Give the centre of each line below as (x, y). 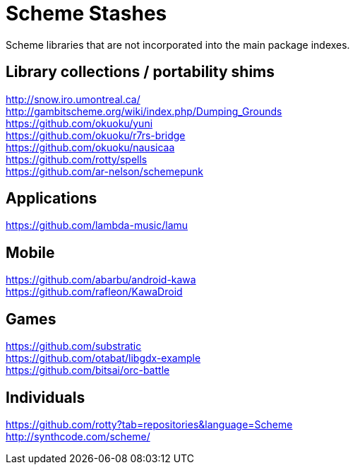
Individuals (46, 397)
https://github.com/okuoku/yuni (79, 123)
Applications (52, 199)
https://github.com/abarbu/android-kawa (101, 280)
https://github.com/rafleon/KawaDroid (94, 292)
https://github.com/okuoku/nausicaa (90, 147)
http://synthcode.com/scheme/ (78, 436)
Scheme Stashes (86, 13)
